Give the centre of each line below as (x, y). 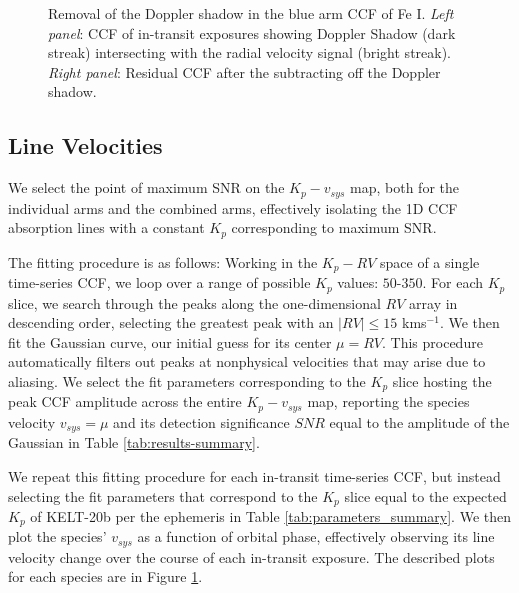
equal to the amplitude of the (419, 421)
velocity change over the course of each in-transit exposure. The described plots (251, 556)
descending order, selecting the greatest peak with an (171, 322)
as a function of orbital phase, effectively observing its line (316, 536)
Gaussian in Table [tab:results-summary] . (134, 442)
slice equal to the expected (425, 495)
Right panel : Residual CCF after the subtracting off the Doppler (244, 71)
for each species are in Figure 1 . (105, 576)
